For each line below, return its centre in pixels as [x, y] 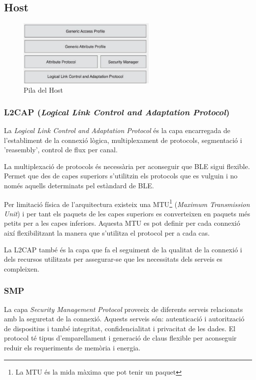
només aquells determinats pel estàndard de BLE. [79, 185]
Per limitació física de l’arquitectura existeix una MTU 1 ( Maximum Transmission [127, 203]
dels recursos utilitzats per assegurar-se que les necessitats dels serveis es [113, 259]
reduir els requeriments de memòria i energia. [72, 347]
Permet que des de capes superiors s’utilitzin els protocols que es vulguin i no [121, 176]
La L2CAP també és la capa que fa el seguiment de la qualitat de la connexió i [123, 249]
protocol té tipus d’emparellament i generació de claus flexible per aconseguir [120, 338]
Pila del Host [43, 90]
